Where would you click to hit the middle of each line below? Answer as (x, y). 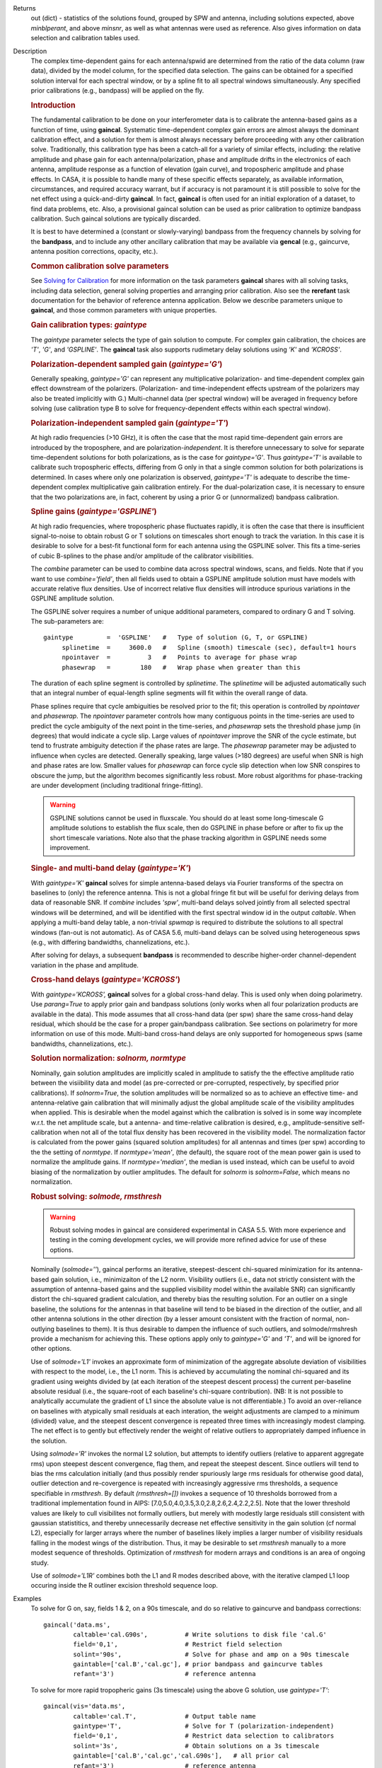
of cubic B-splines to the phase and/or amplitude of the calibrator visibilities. (142, 556)
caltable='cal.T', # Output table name (164, 1716)
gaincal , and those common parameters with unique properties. (124, 310)
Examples (27, 1598)
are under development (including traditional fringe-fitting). (117, 785)
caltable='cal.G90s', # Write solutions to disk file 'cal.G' (200, 1634)
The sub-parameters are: (67, 622)
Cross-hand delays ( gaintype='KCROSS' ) (105, 979)
